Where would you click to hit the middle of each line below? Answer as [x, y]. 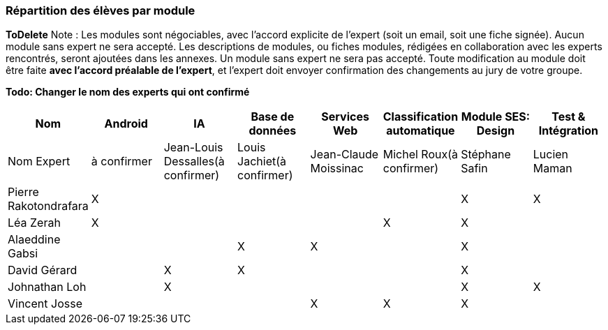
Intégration [569, 131]
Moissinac [337, 168]
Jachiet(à [262, 162]
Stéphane [486, 155]
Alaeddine [34, 240]
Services [345, 117]
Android [126, 124]
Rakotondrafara [48, 206]
